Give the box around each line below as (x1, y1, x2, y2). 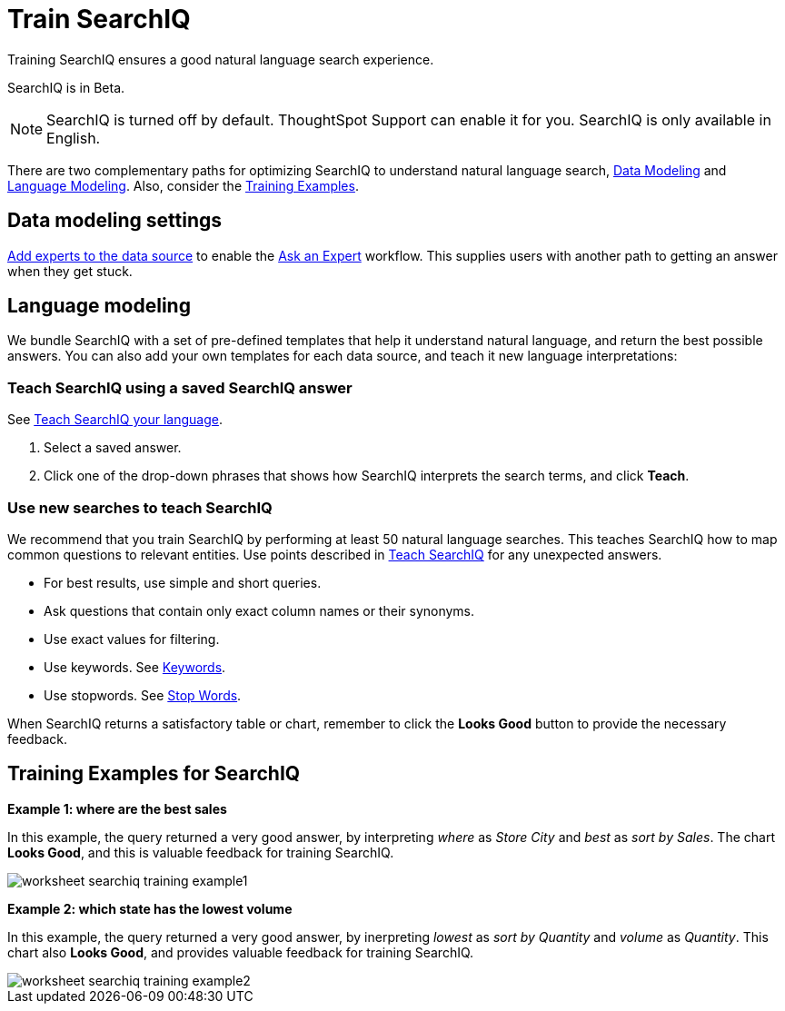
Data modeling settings (7, 209, 223, 233)
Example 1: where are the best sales (7, 800, 227, 817)
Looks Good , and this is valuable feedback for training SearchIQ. (7, 844, 394, 860)
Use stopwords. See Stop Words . (44, 687, 242, 703)
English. (46, 128, 101, 147)
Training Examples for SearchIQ (7, 762, 301, 786)
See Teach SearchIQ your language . (7, 411, 223, 428)
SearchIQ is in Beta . (7, 79, 125, 95)
